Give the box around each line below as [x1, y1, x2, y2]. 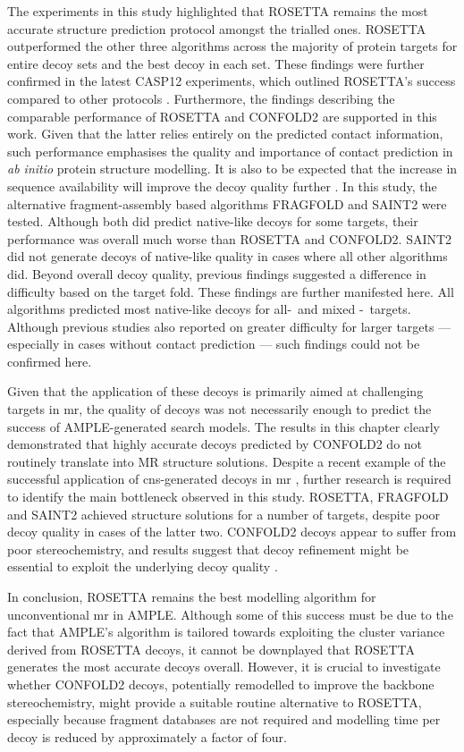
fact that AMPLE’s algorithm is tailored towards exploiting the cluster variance [7, 622, 445, 641]
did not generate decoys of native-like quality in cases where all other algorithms [7, 247, 448, 266]
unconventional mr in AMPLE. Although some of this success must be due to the [7, 604, 453, 623]
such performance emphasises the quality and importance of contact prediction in [7, 141, 453, 160]
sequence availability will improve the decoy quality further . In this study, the [7, 176, 437, 195]
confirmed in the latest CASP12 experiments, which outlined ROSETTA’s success [7, 72, 456, 90]
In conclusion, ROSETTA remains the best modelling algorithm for [7, 587, 376, 605]
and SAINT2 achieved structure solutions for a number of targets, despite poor [7, 504, 441, 523]
